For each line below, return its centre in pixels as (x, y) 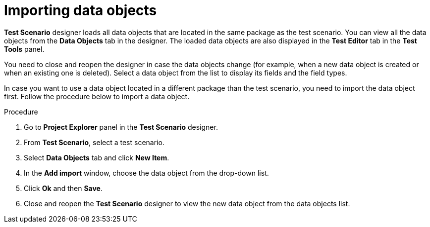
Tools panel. (24, 49)
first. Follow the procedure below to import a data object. (97, 96)
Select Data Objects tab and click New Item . (97, 157)
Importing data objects (81, 10)
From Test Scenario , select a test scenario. (94, 142)
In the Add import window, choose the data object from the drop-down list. (146, 173)
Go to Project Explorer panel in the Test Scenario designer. (121, 127)
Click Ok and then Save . (63, 188)
